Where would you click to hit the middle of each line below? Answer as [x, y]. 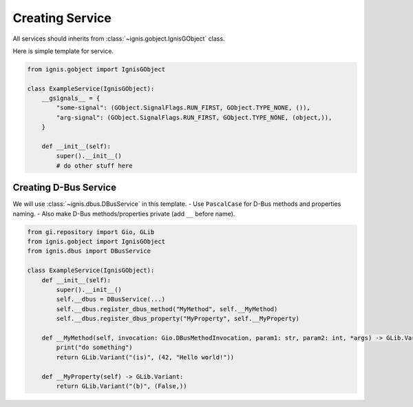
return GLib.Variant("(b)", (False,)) [121, 386]
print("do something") [95, 347]
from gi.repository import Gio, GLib [91, 232]
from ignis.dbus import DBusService [89, 251]
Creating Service [62, 18]
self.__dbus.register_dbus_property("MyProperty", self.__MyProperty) [178, 319]
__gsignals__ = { [71, 98]
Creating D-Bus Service [65, 188]
